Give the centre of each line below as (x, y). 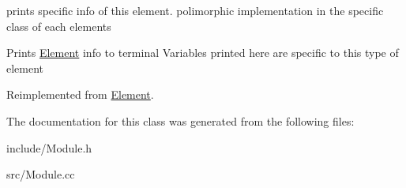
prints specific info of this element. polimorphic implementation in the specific (195, 10)
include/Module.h (49, 147)
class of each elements (59, 26)
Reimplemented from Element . (80, 94)
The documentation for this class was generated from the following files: (180, 120)
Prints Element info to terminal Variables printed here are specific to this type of (203, 53)
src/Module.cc (41, 174)
